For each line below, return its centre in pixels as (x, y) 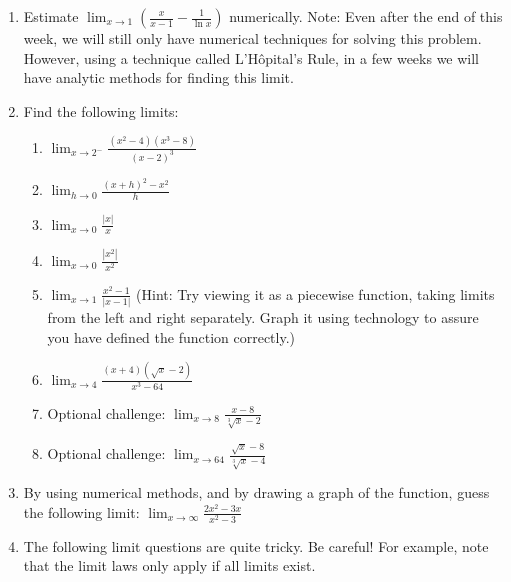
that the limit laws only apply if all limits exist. (169, 565)
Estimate (51, 16)
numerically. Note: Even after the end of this (366, 16)
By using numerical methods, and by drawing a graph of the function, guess (256, 492)
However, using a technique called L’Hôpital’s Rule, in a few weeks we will (251, 57)
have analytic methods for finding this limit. (158, 77)
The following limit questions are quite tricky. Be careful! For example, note (256, 545)
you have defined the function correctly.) (171, 336)
